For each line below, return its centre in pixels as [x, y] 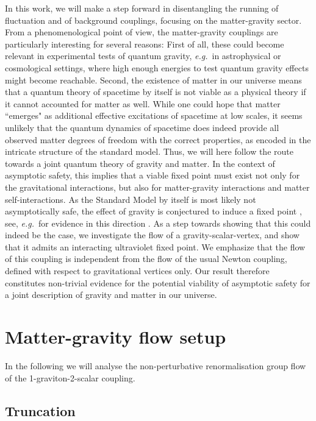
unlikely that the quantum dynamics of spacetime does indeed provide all [142, 127]
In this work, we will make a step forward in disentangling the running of [142, 8]
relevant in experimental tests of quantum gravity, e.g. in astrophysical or [143, 56]
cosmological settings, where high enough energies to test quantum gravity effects [157, 67]
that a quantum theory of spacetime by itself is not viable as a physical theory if [156, 92]
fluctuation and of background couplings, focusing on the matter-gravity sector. [153, 20]
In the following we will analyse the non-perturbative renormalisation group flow [156, 365]
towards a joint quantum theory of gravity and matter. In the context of [140, 163]
